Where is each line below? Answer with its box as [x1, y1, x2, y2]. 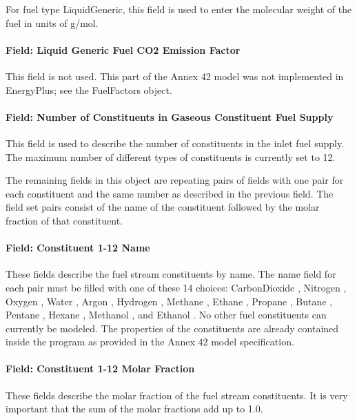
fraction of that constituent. [6, 213, 123, 227]
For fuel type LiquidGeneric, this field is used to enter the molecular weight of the [6, 2, 352, 16]
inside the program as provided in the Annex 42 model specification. [6, 334, 294, 349]
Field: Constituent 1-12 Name [6, 240, 150, 255]
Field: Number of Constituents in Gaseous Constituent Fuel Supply [6, 109, 334, 124]
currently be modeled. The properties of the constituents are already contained [6, 321, 339, 335]
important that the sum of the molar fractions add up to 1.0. [6, 401, 263, 416]
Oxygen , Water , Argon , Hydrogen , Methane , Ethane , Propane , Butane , [6, 294, 333, 308]
